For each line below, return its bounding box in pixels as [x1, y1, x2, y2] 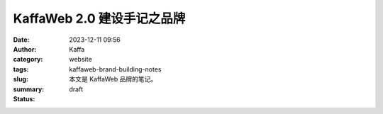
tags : [13, 64, 29, 74]
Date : [13, 35, 30, 44]
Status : [13, 94, 35, 103]
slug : [13, 75, 28, 84]
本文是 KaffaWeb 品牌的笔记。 [69, 75, 157, 84]
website [69, 55, 92, 64]
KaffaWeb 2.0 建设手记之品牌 [13, 11, 186, 26]
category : [13, 55, 43, 64]
